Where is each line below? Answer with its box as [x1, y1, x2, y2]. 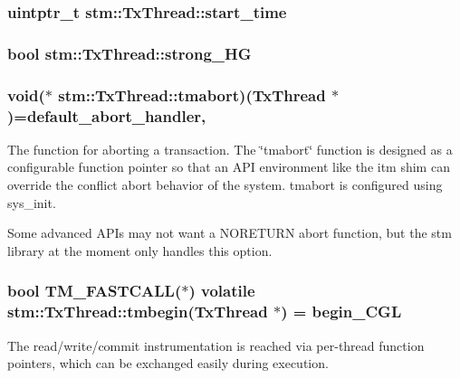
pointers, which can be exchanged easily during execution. [7, 354, 329, 373]
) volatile [188, 279, 255, 302]
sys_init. [7, 193, 56, 212]
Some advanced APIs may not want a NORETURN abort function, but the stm [7, 223, 452, 242]
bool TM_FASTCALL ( [7, 279, 182, 302]
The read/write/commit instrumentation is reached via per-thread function [7, 335, 425, 354]
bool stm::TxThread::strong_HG [7, 42, 252, 64]
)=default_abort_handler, [7, 104, 206, 127]
